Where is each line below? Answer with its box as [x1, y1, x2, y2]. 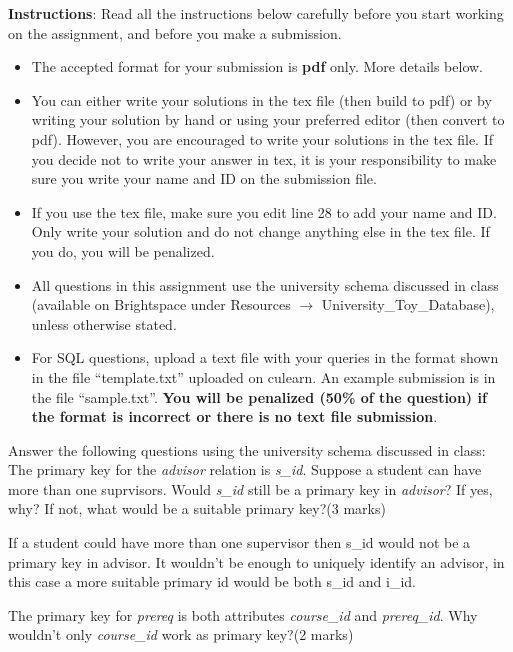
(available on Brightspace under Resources [31, 294, 291, 315]
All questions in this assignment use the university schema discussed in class [31, 274, 499, 295]
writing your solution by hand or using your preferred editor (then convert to [31, 109, 505, 130]
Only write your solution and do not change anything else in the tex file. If [31, 221, 490, 242]
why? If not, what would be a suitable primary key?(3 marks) [8, 498, 386, 519]
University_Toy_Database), [321, 294, 495, 315]
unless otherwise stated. [31, 313, 177, 334]
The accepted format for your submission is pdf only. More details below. [31, 56, 484, 77]
